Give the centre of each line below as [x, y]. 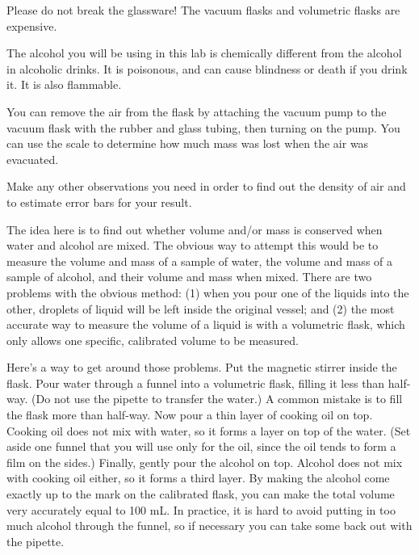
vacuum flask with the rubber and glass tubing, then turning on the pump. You [203, 127]
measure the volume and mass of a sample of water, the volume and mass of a [200, 261]
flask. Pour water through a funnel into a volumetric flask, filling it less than [196, 383]
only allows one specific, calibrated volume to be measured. [153, 340]
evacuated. [33, 159]
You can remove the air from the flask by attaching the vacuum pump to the [197, 111]
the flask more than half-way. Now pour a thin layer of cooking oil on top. [190, 415]
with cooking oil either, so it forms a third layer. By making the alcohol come [198, 478]
